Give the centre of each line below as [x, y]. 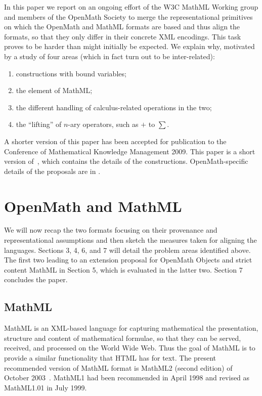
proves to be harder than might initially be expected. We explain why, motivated [129, 46]
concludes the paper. [36, 279]
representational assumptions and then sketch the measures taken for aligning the [130, 240]
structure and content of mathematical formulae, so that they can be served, [123, 338]
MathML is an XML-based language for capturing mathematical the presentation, [131, 328]
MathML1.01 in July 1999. [46, 387]
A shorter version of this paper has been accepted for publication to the [115, 141]
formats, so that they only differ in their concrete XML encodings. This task [123, 36]
